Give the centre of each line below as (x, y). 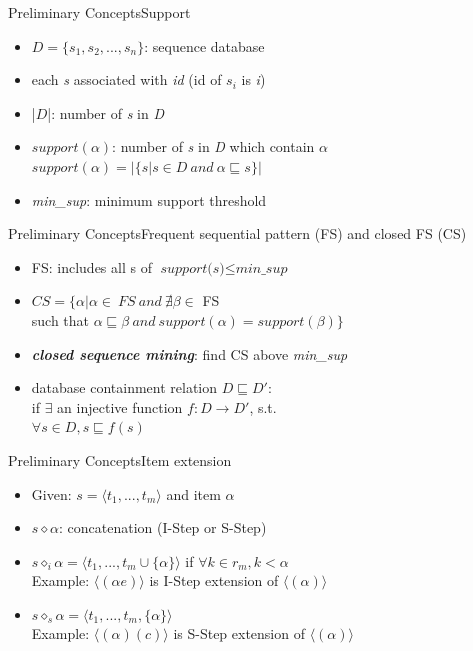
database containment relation (124, 387)
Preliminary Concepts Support (99, 12)
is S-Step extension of (239, 633)
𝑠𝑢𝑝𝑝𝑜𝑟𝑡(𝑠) (192, 268)
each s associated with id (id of (126, 79)
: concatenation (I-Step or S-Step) (163, 527)
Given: (51, 493)
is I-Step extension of (214, 580)
